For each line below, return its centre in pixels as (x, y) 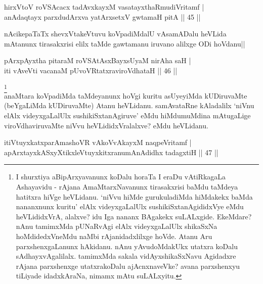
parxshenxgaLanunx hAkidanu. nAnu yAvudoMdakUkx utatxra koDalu (127, 246)
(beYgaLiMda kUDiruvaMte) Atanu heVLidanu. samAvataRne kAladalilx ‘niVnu (129, 105)
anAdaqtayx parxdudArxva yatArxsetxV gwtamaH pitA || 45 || (102, 16)
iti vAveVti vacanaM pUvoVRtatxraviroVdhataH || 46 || (91, 70)
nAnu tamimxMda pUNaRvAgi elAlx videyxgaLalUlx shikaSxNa (117, 226)
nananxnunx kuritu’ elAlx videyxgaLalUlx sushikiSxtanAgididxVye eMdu (130, 206)
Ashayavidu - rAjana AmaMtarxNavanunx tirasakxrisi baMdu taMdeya (127, 187)
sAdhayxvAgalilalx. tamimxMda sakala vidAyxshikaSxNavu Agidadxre (126, 256)
